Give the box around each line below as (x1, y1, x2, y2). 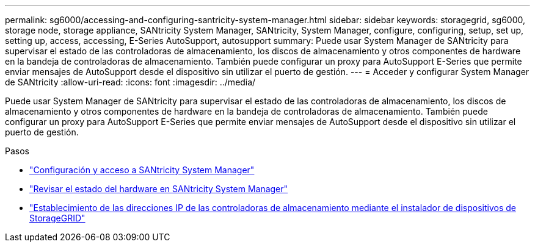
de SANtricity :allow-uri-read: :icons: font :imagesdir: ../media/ (5, 77, 256, 87)
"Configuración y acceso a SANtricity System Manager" (29, 165, 255, 175)
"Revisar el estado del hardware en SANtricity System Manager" (29, 184, 288, 194)
